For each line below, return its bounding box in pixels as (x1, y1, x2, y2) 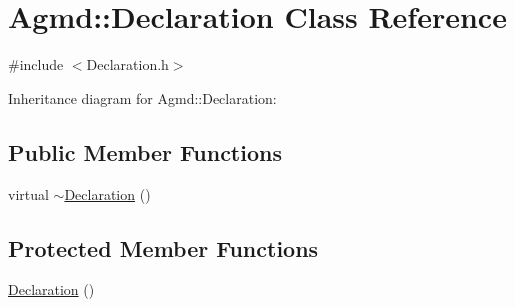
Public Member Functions (8, 136, 282, 167)
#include (8, 54, 64, 75)
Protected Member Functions (8, 232, 319, 263)
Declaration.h (86, 54, 169, 75)
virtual (8, 183, 49, 204)
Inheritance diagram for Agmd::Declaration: (8, 87, 277, 108)
